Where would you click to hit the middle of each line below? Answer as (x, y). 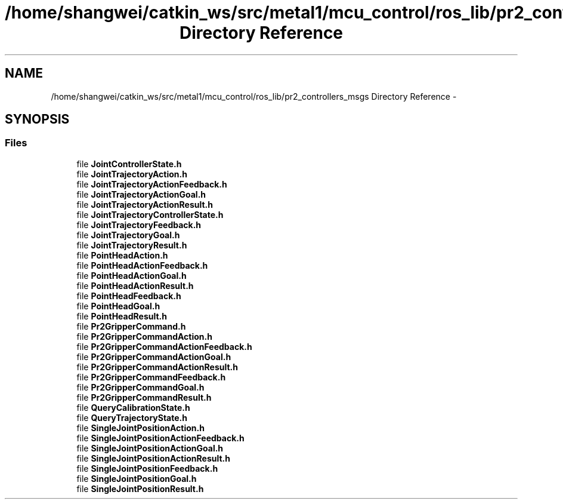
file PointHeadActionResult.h (135, 285)
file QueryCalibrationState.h (133, 407)
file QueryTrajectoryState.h (132, 417)
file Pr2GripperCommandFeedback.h (151, 377)
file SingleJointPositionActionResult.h (153, 458)
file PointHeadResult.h (122, 316)
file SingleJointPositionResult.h (140, 488)
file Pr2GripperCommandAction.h (144, 336)
